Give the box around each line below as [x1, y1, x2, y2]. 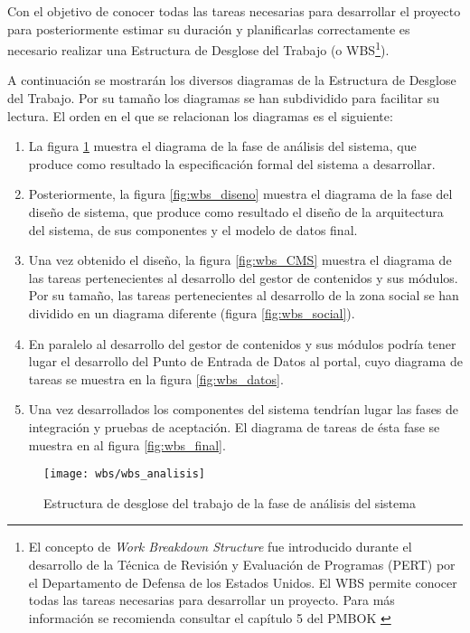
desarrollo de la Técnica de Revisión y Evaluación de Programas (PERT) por [28, 554, 456, 573]
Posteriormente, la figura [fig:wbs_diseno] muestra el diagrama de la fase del [28, 184, 453, 203]
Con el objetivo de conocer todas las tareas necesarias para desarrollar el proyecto [7, 2, 461, 20]
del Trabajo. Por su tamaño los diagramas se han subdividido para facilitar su [7, 89, 440, 108]
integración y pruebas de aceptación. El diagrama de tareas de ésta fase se [28, 417, 440, 436]
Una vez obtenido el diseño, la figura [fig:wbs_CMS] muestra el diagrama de [28, 250, 452, 269]
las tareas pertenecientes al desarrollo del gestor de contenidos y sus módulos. [28, 268, 458, 287]
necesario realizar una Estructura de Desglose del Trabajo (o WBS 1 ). [7, 38, 390, 59]
